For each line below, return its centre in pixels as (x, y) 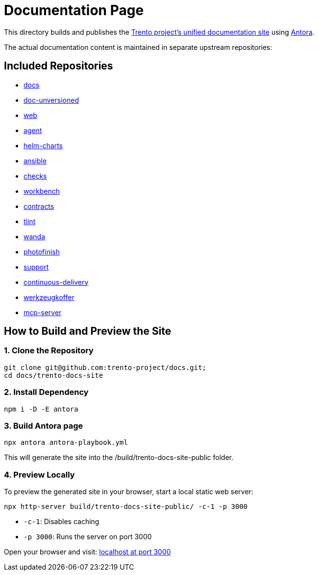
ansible (35, 161)
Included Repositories (59, 66)
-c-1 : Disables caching (61, 522)
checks (35, 176)
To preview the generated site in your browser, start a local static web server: (129, 492)
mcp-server (43, 312)
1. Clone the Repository (49, 351)
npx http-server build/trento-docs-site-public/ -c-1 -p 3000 (126, 507)
